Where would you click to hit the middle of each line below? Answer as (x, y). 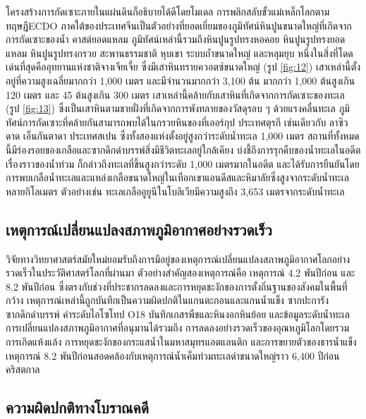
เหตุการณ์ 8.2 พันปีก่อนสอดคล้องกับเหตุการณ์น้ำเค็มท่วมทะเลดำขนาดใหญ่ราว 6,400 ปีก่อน (173, 355)
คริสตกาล (23, 369)
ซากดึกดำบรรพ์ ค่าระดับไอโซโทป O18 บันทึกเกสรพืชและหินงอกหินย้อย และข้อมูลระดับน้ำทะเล (178, 314)
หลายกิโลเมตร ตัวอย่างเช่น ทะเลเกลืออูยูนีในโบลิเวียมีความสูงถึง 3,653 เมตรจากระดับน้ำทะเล (175, 191)
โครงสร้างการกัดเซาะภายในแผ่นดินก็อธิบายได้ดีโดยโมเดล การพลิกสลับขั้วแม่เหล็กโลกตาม (168, 11)
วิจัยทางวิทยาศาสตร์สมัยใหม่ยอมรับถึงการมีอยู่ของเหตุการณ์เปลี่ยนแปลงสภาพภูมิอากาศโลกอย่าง (178, 259)
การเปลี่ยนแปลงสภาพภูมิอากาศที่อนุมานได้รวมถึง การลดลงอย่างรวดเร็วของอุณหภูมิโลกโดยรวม (177, 328)
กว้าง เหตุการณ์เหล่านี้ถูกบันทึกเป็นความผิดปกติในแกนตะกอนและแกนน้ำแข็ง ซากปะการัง (167, 300)
